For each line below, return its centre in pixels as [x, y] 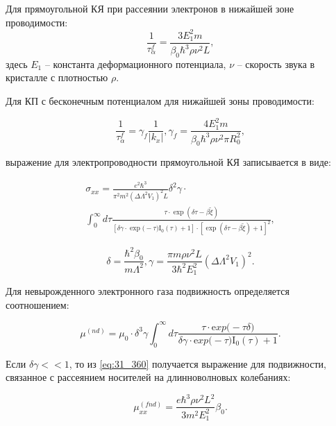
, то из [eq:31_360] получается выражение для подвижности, [198, 363]
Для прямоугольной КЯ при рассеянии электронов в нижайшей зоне [150, 8]
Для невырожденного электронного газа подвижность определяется [148, 291]
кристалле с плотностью [57, 77]
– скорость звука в [276, 63]
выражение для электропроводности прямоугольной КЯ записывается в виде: [168, 162]
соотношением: [37, 304]
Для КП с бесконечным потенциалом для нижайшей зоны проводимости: [160, 101]
